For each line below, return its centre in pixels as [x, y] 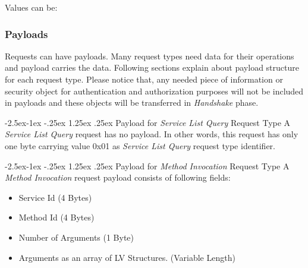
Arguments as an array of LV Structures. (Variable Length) [127, 257]
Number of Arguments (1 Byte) [76, 237]
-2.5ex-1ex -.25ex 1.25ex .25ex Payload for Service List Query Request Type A [148, 122]
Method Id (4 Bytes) [56, 217]
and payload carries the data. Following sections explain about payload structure [152, 67]
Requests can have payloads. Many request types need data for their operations [150, 56]
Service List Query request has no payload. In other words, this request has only [152, 134]
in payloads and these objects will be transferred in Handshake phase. [132, 103]
